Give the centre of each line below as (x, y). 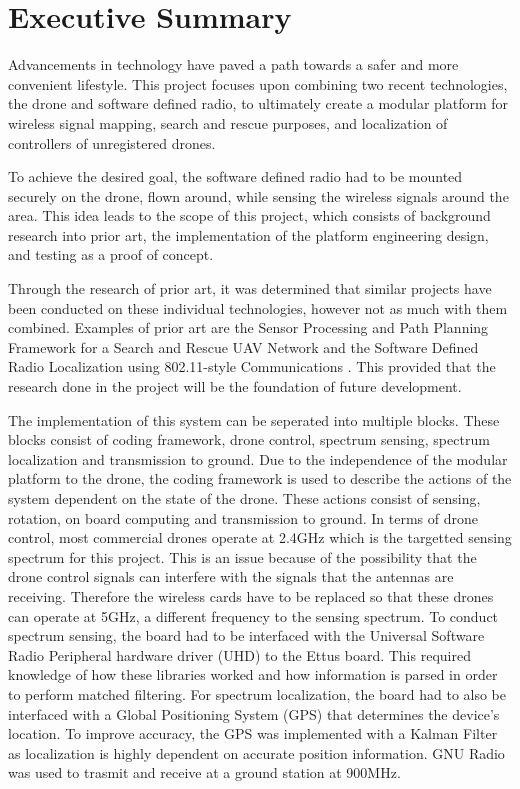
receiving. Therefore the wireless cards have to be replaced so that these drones (251, 595)
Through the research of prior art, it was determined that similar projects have (250, 288)
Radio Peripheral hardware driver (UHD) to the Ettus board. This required (239, 654)
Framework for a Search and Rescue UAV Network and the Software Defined (243, 346)
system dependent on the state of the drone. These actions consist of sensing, (244, 498)
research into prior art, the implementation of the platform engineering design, (248, 234)
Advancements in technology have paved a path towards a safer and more (233, 64)
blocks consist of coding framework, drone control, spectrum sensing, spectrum (249, 439)
